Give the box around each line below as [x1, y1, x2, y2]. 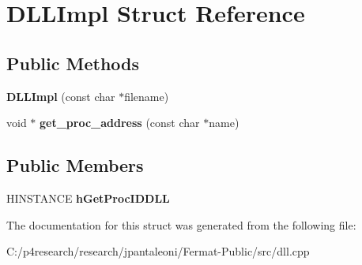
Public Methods [6, 50, 140, 75]
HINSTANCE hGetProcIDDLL [6, 189, 170, 206]
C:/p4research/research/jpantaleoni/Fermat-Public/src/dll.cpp [6, 243, 310, 259]
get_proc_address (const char [40, 114, 200, 131]
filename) [124, 88, 169, 104]
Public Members [6, 153, 144, 177]
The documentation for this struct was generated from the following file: [6, 216, 356, 233]
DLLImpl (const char [6, 88, 115, 104]
